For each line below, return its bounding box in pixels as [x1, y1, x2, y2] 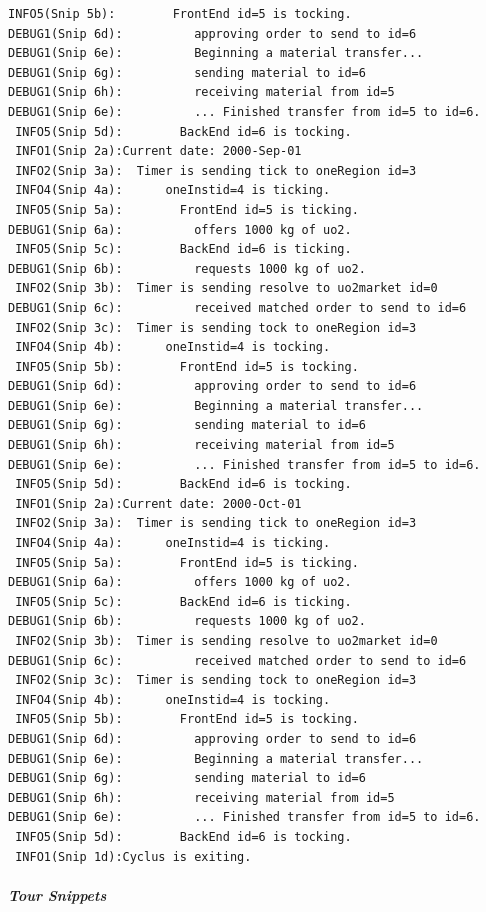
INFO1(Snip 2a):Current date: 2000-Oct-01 [15, 496, 302, 511]
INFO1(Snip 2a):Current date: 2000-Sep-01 [15, 144, 302, 159]
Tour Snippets [8, 884, 107, 905]
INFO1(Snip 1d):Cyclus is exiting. [15, 849, 252, 864]
